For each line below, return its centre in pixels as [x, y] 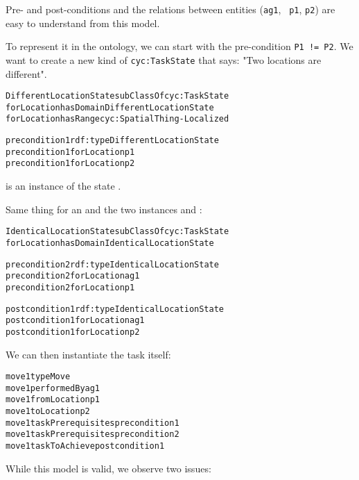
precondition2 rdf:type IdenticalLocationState [112, 264]
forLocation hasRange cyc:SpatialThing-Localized [117, 119]
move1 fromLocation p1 [53, 400]
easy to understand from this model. [83, 23]
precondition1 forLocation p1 [70, 152]
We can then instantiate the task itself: [88, 354]
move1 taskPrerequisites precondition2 [93, 435]
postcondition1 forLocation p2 [73, 332]
